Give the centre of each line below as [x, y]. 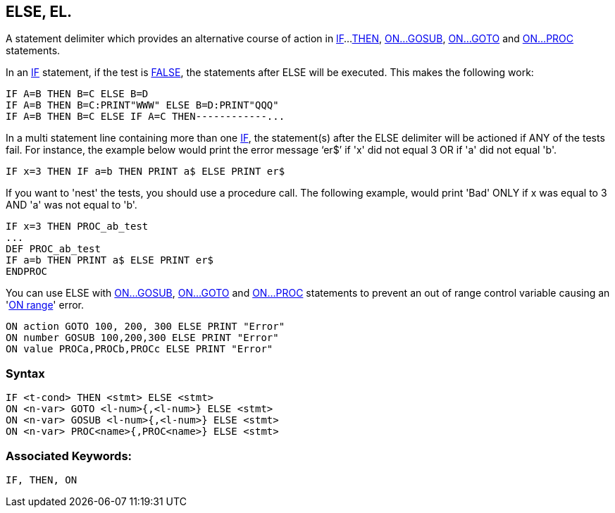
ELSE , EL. [39, 12]
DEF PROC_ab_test [53, 249]
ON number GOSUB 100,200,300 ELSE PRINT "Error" [142, 338]
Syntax [25, 373]
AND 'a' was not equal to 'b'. [72, 205]
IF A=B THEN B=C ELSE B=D [77, 94]
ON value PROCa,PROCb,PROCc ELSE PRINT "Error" [139, 349]
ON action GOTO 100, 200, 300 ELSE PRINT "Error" [145, 327]
